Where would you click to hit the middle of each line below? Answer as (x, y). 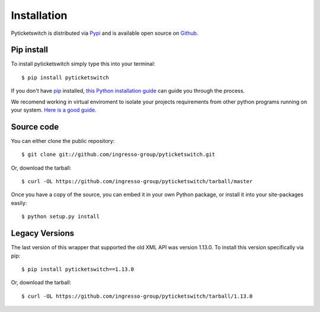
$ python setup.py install (61, 217)
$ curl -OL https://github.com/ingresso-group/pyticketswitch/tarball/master (137, 181)
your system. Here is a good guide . (54, 110)
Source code (35, 127)
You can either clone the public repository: (63, 141)
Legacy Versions (43, 233)
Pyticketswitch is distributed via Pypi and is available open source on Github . (105, 33)
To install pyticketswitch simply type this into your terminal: (83, 64)
